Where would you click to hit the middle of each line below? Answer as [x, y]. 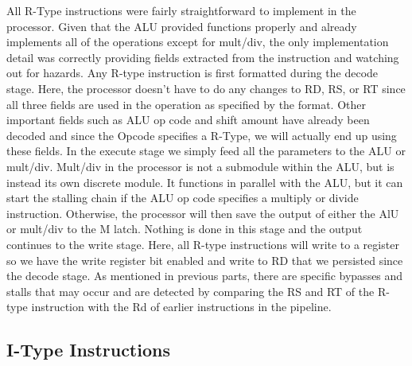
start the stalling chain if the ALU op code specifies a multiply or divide [183, 198]
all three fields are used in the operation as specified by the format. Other [187, 104]
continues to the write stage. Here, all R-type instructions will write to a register [203, 244]
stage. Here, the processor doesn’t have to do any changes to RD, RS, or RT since [206, 88]
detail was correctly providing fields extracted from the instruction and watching [203, 57]
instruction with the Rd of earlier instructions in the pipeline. [181, 307]
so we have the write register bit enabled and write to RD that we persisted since [205, 260]
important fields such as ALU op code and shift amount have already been [188, 120]
